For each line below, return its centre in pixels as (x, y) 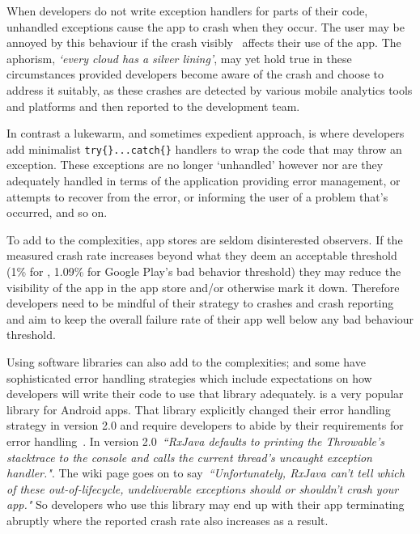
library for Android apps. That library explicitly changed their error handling (199, 409)
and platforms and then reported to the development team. (153, 106)
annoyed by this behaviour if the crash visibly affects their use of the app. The (204, 42)
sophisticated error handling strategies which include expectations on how (189, 377)
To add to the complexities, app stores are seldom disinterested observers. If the (205, 239)
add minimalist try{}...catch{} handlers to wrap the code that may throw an (204, 148)
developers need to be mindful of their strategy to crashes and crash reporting (200, 303)
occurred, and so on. (57, 212)
